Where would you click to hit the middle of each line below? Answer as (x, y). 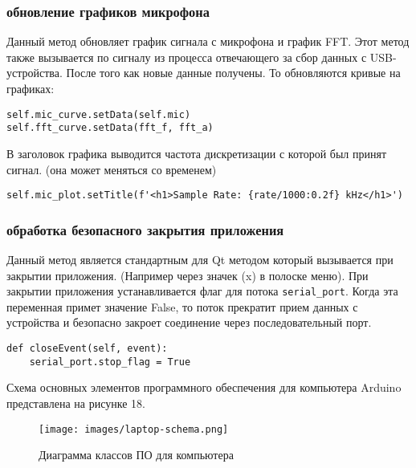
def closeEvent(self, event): (87, 348)
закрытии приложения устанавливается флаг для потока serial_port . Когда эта (202, 291)
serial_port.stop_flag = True (110, 362)
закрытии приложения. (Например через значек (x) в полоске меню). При (188, 275)
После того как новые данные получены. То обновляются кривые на (233, 73)
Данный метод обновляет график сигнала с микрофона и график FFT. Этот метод (208, 41)
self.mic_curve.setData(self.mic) (99, 114)
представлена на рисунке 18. (76, 403)
